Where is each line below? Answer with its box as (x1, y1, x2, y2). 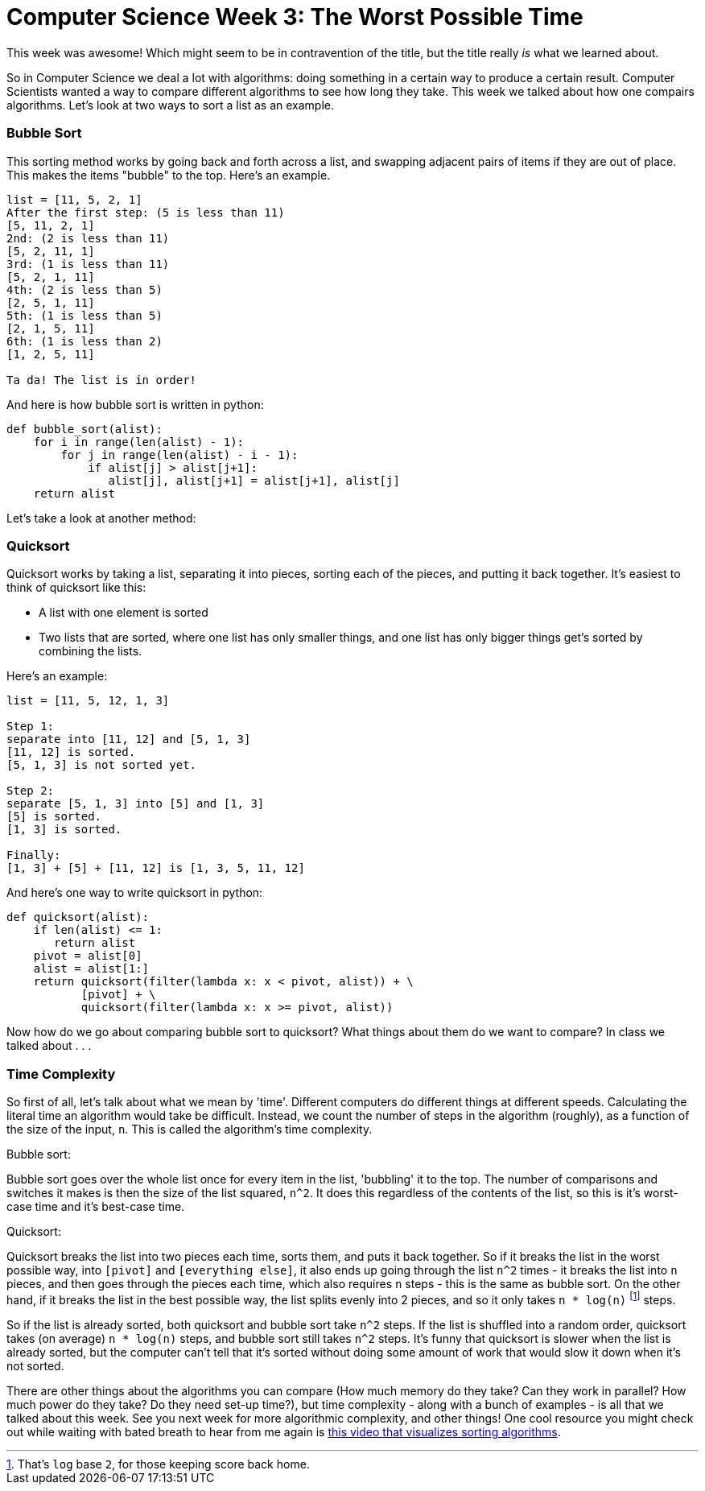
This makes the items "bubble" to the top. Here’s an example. (6, 167, 331, 182)
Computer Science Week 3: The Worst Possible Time (6, 3, 583, 31)
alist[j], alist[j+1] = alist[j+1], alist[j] (108, 473, 400, 487)
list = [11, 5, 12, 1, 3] (6, 694, 170, 708)
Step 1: (6, 720, 55, 733)
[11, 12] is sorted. (6, 745, 136, 759)
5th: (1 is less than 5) (6, 308, 163, 322)
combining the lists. (39, 644, 142, 659)
